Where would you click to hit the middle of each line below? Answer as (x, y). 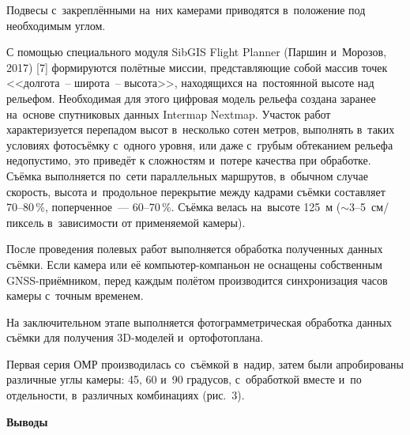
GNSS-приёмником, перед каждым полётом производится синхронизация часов (197, 280)
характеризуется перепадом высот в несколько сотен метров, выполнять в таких (201, 129)
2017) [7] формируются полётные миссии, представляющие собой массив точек (197, 67)
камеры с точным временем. (75, 295)
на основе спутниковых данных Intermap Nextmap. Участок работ (169, 113)
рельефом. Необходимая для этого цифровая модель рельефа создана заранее (191, 98)
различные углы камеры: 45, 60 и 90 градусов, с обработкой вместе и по (184, 379)
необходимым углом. (56, 25)
